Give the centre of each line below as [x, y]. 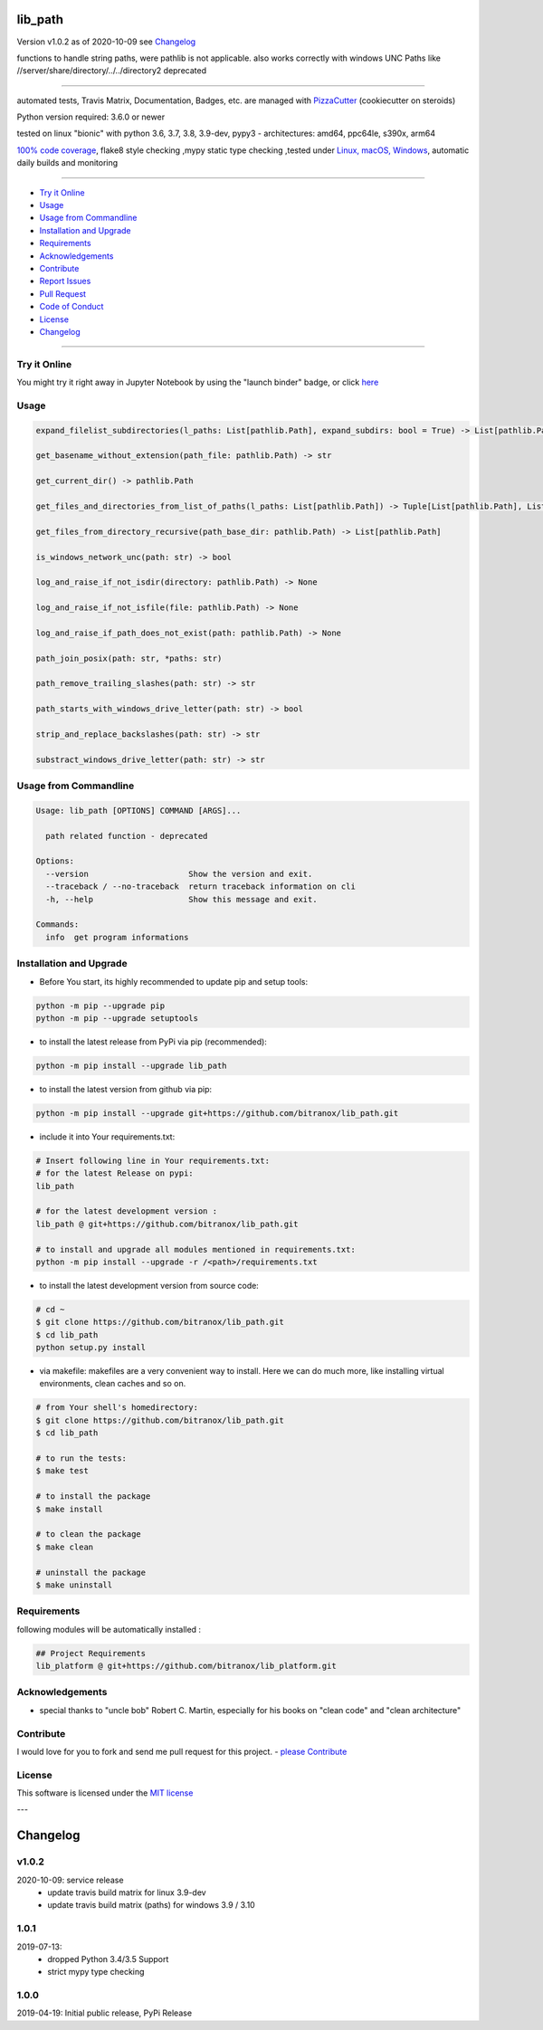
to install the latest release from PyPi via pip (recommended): [153, 1042]
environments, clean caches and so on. [113, 1384]
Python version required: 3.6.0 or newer [91, 117]
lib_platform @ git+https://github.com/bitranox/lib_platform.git [186, 1666]
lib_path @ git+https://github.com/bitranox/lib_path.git [167, 1224]
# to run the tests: [81, 1458]
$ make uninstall [74, 1585]
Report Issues [65, 281]
